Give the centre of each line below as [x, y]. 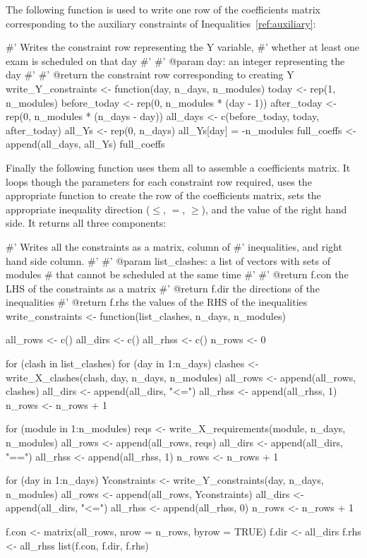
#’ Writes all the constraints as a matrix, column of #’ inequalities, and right [174, 246]
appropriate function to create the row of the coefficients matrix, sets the [163, 195]
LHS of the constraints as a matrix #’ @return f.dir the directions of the [163, 288]
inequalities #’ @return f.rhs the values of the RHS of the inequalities [157, 302]
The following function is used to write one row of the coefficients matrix [163, 9]
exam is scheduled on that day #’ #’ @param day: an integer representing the [175, 60]
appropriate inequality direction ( [78, 209]
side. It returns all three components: [86, 223]
